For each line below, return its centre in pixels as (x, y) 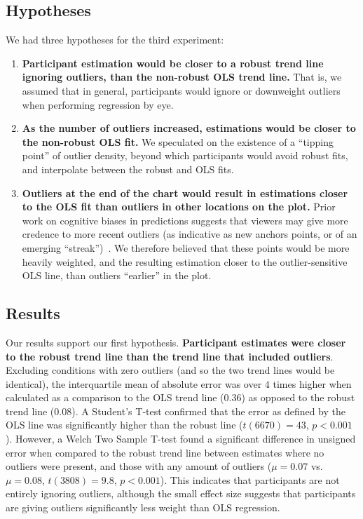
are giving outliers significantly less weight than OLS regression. (143, 507)
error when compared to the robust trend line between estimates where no (165, 452)
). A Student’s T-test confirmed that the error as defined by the (209, 411)
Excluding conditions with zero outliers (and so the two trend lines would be (170, 370)
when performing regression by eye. (98, 104)
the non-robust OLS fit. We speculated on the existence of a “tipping (178, 141)
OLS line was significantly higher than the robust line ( (124, 425)
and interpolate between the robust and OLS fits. (128, 169)
